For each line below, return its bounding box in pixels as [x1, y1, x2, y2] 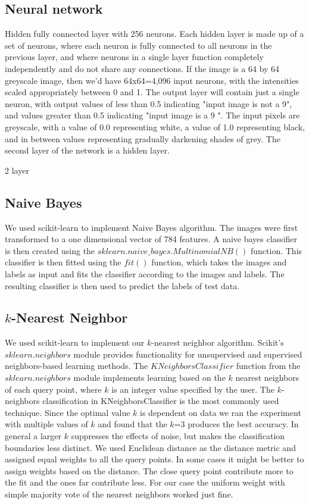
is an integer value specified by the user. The [111, 383, 274, 395]
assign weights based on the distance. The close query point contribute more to [5, 464, 294, 477]
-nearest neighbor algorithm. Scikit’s [151, 336, 284, 349]
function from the [236, 359, 301, 372]
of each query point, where [5, 383, 102, 395]
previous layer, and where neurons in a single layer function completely [5, 51, 264, 63]
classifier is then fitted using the [5, 256, 121, 268]
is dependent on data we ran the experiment [140, 406, 301, 418]
